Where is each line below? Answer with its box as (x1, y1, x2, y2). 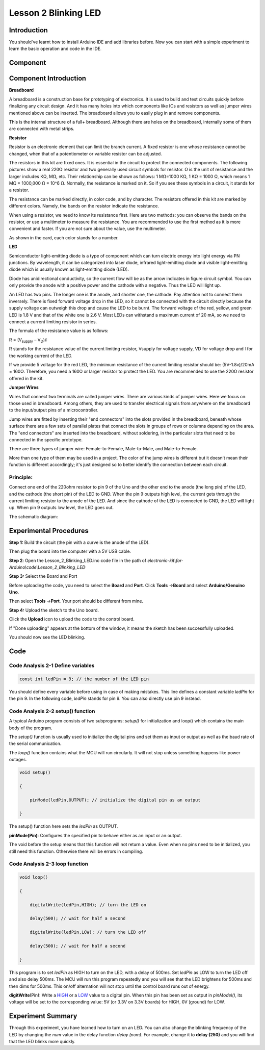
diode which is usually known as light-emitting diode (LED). (9, 266, 129, 272)
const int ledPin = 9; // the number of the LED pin (19, 676, 149, 682)
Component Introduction (9, 74, 86, 83)
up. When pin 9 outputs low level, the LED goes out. (9, 505, 114, 511)
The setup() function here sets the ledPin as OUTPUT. (9, 823, 118, 829)
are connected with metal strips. (9, 126, 75, 132)
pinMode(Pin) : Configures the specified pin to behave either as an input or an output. (9, 832, 182, 838)
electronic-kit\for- (147, 557, 184, 563)
